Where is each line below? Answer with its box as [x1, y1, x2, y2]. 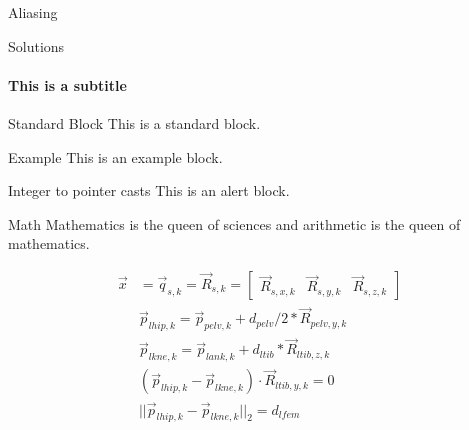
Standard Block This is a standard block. [8, 112, 261, 133]
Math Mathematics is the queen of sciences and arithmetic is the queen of [8, 213, 461, 234]
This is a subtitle [8, 74, 127, 95]
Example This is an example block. [8, 146, 223, 167]
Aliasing [8, 2, 58, 22]
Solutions [8, 35, 65, 56]
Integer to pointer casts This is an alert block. [8, 180, 290, 201]
